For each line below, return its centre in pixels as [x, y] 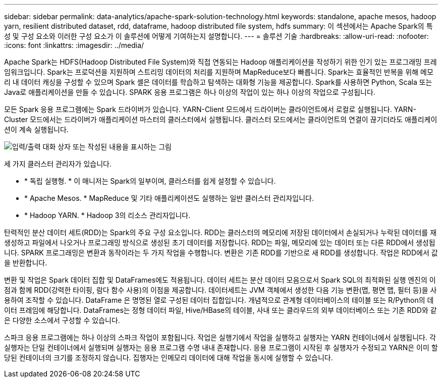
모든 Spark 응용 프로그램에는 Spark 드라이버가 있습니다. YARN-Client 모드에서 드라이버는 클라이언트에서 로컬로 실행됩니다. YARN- [210, 109]
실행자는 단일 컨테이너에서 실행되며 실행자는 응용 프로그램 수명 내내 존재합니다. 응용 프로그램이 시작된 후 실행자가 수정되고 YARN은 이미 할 [221, 347]
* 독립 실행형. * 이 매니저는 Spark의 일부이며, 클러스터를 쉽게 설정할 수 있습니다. [150, 181]
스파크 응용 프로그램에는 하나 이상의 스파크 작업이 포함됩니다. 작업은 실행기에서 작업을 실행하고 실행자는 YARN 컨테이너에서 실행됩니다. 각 [220, 337]
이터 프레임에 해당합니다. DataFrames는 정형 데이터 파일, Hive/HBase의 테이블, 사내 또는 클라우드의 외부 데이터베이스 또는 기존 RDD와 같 [220, 310]
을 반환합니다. [26, 263]
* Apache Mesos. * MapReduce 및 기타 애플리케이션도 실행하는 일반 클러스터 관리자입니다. [169, 198]
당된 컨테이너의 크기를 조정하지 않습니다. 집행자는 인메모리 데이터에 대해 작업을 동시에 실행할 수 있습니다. [169, 358]
